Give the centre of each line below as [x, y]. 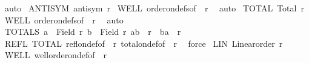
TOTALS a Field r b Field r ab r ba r [93, 31]
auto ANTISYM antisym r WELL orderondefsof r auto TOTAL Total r [154, 8]
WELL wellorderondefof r [55, 55]
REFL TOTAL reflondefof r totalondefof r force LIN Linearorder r [144, 43]
